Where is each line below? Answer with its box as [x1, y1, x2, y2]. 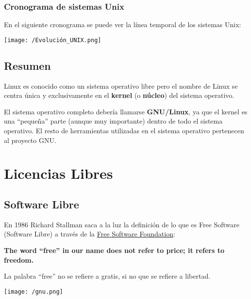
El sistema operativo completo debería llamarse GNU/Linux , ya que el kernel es [4, 106, 248, 116]
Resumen [4, 58, 51, 73]
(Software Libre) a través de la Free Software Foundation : [4, 229, 175, 239]
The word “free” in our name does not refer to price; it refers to [4, 245, 225, 255]
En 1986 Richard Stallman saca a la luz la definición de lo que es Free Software [4, 219, 240, 229]
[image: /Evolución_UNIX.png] [4, 36, 101, 44]
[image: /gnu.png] [4, 288, 63, 295]
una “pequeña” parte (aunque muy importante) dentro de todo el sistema [4, 116, 223, 126]
